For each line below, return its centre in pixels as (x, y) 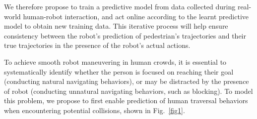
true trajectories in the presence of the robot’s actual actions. (97, 45)
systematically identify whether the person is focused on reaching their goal (119, 71)
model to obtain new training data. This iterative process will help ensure (116, 26)
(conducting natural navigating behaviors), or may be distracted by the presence (127, 81)
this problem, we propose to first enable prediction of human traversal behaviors (126, 100)
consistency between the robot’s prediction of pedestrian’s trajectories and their (125, 35)
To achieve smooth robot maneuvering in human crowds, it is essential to (115, 61)
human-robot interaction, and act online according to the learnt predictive (136, 16)
